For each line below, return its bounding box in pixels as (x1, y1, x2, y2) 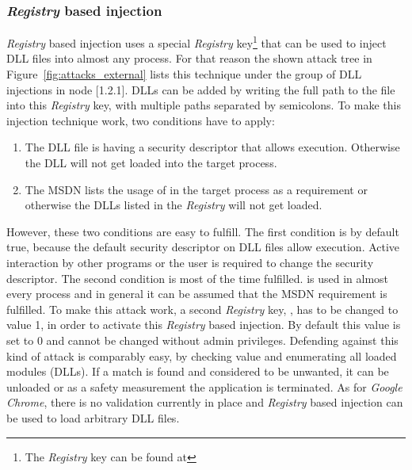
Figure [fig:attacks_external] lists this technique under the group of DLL (6, 66, 362, 82)
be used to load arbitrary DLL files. (6, 409, 180, 426)
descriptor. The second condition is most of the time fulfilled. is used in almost (6, 269, 389, 286)
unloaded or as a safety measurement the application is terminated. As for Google (6, 378, 402, 395)
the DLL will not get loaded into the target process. (25, 155, 277, 171)
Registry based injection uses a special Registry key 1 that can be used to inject (6, 32, 387, 51)
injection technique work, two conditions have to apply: (6, 112, 275, 128)
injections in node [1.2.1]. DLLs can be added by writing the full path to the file (6, 81, 395, 97)
